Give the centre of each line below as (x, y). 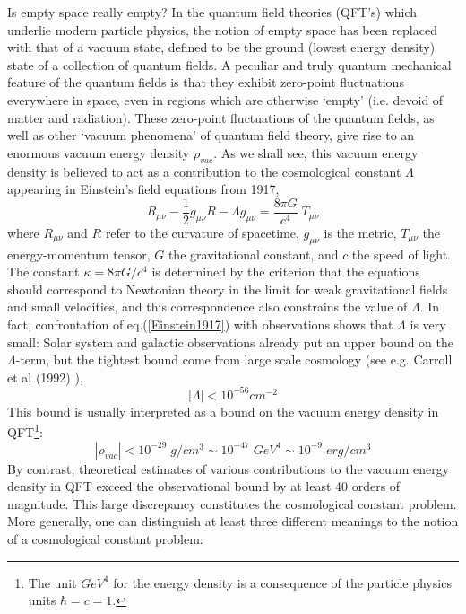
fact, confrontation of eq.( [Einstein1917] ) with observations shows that (200, 324)
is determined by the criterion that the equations (286, 272)
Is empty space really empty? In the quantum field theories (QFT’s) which (212, 12)
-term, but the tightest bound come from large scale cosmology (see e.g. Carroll (234, 360)
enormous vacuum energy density (99, 152)
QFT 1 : (25, 431)
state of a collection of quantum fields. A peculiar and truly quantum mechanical (229, 64)
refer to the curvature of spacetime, (202, 232)
